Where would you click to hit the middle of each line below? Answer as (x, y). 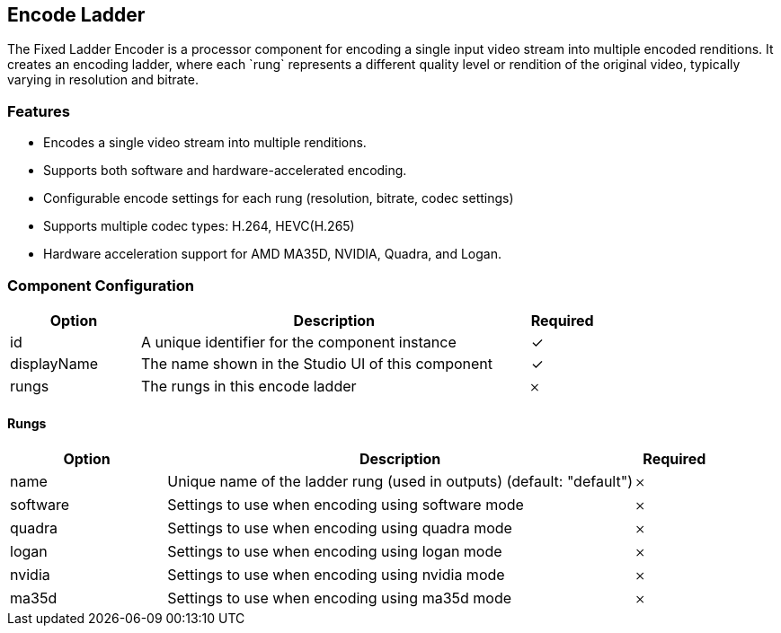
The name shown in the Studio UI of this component (316, 363)
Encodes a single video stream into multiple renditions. (205, 143)
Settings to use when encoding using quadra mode (340, 528)
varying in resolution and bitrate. (103, 80)
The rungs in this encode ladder (248, 386)
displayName (54, 363)
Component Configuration (101, 285)
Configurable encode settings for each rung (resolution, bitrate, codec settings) (279, 198)
